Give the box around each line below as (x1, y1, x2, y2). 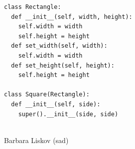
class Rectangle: (4, 3, 61, 10)
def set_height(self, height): (11, 62, 115, 69)
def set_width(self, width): (11, 42, 108, 50)
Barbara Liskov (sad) (4, 135, 69, 145)
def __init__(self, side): (11, 100, 101, 108)
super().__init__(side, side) (18, 110, 119, 118)
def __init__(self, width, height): (11, 13, 133, 20)
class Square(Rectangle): (4, 91, 90, 98)
